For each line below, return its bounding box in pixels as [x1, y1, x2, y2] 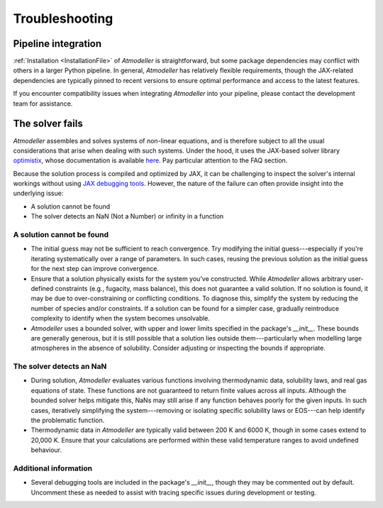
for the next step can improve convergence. [30, 265, 160, 273]
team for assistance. [13, 99, 73, 108]
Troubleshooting [13, 11, 113, 26]
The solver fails [13, 118, 83, 130]
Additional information [13, 463, 93, 473]
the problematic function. [30, 416, 105, 425]
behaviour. [30, 446, 62, 454]
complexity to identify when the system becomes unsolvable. [30, 314, 211, 323]
